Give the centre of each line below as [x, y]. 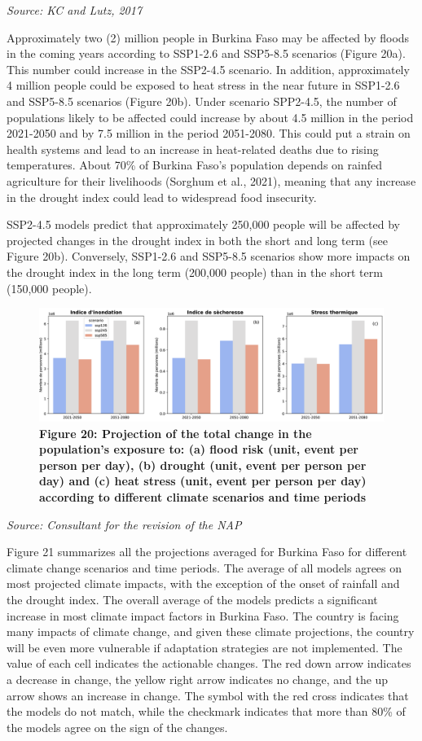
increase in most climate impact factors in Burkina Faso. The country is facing [203, 615]
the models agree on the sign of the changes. [117, 727]
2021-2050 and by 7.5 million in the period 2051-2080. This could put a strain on [209, 133]
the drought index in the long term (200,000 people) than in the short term [195, 272]
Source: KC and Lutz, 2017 [75, 10]
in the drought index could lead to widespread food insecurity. [162, 197]
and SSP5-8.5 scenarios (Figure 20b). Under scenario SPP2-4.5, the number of [202, 101]
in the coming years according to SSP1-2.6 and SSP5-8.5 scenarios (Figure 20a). [206, 53]
